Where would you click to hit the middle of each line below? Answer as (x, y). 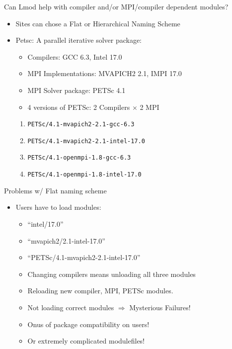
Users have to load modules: (58, 207)
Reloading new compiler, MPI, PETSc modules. (100, 291)
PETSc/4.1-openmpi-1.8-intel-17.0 (84, 175)
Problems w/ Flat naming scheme (55, 190)
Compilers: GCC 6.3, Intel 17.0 (75, 56)
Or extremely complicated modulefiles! (86, 341)
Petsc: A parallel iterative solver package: (79, 40)
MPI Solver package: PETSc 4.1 (77, 90)
